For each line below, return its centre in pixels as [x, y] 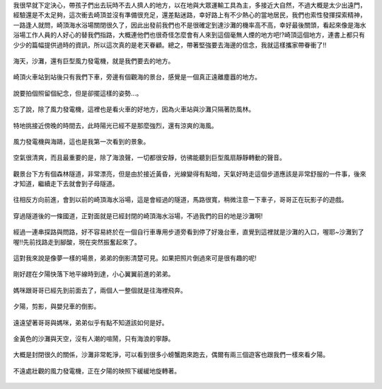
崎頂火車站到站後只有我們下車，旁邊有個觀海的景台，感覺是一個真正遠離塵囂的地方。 [137, 77]
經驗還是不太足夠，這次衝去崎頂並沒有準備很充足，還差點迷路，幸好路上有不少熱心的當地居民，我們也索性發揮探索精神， [190, 15]
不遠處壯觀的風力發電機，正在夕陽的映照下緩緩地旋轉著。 [97, 371]
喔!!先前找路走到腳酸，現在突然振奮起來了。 [77, 242]
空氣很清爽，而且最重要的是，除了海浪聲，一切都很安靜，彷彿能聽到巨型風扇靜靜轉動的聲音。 [149, 158]
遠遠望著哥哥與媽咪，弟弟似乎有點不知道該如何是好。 [91, 322]
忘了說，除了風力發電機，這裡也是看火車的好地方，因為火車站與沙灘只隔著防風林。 [134, 109]
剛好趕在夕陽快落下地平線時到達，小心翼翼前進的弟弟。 [94, 274]
